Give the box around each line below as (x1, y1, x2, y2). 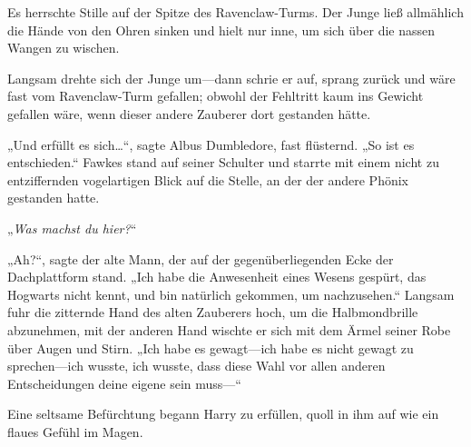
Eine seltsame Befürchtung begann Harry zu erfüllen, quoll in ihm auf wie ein (7, 404, 439, 423)
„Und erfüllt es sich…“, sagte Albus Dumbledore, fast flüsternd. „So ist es (7, 134, 415, 154)
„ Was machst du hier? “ (7, 218, 137, 237)
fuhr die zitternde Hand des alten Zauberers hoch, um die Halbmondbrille (7, 303, 418, 322)
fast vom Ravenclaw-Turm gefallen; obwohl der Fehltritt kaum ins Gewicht (7, 86, 424, 105)
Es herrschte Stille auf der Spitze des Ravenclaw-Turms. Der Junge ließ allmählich (7, 3, 464, 21)
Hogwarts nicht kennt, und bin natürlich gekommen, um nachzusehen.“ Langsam (7, 284, 455, 303)
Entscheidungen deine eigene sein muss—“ (7, 373, 241, 392)
